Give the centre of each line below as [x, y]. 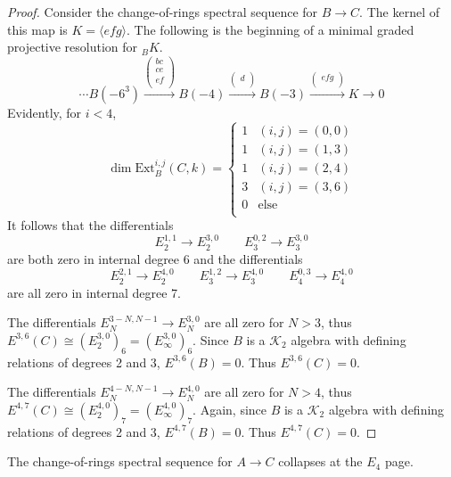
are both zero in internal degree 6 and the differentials [155, 258]
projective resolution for [73, 47]
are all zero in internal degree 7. [94, 292]
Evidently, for [45, 112]
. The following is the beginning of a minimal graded [271, 29]
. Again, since [230, 409]
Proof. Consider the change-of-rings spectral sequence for [163, 12]
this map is [37, 29]
